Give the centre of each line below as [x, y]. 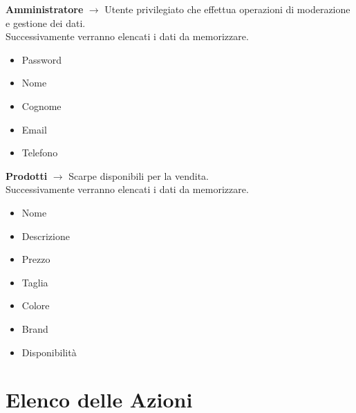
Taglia [35, 282]
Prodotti [27, 175]
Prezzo [36, 259]
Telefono [40, 153]
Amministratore [45, 9]
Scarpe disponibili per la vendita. [139, 175]
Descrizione [46, 236]
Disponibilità [49, 352]
